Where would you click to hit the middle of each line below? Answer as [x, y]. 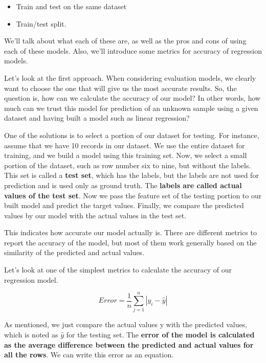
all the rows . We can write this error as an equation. [89, 355]
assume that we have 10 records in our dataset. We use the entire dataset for [125, 145]
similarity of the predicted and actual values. [74, 252]
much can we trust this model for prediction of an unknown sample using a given [131, 108]
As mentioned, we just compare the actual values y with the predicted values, [126, 324]
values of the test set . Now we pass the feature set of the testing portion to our [133, 195]
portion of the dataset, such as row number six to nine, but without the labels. [128, 165]
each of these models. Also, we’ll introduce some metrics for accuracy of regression [133, 50]
